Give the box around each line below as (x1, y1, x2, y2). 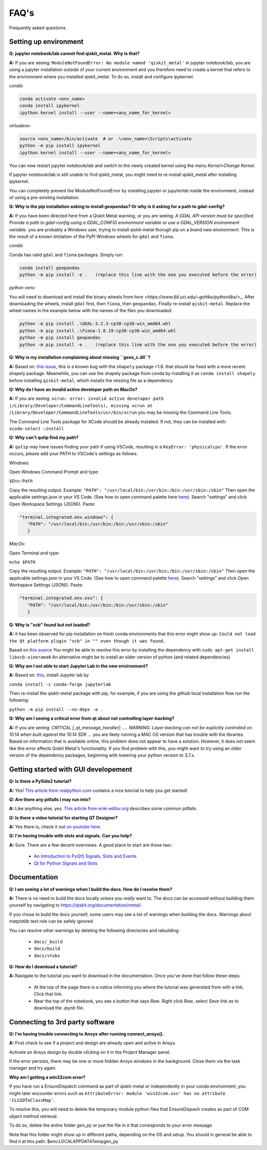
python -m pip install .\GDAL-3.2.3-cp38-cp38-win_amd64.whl (19, 321, 171, 327)
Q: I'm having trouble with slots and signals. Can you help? (9, 833, 132, 839)
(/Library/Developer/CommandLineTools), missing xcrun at (9, 403, 153, 408)
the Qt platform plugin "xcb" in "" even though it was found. (9, 638, 166, 644)
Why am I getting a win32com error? (9, 1074, 86, 1080)
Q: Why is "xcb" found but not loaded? (9, 622, 90, 628)
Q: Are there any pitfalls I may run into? (9, 796, 91, 802)
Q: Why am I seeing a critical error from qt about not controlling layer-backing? (9, 715, 175, 721)
